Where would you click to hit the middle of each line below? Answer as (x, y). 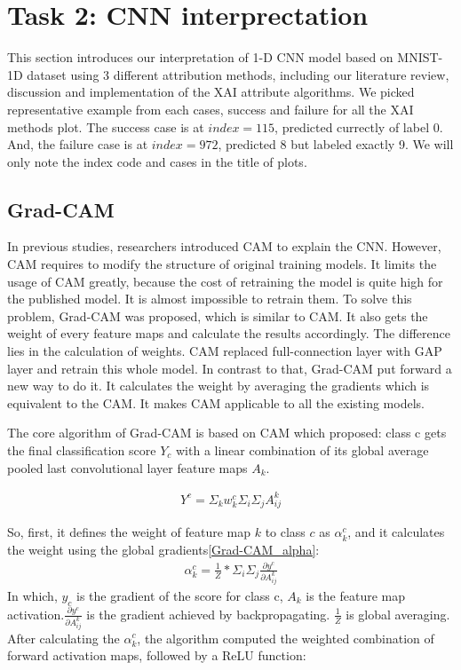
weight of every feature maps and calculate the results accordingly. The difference (229, 333)
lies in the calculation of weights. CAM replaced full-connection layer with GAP (225, 351)
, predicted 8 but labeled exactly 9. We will (336, 144)
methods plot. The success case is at (106, 126)
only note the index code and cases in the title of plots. (157, 161)
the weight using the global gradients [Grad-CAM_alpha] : (163, 550)
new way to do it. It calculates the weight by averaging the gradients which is (219, 386)
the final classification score (82, 450)
